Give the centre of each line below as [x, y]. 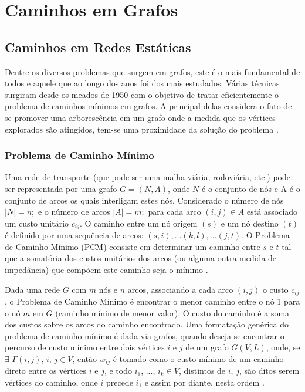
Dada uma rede [32, 289]
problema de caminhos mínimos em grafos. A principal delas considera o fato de [148, 106]
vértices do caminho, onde [51, 382]
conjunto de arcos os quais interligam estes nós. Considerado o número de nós [144, 200]
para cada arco [174, 212]
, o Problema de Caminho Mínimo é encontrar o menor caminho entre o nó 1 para [152, 301]
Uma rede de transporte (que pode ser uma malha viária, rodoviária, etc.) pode [148, 177]
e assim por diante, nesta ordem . [204, 382]
